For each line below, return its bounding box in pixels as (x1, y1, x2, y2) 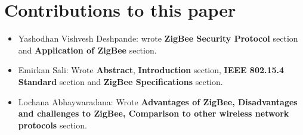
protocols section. (18, 118, 87, 131)
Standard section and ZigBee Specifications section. (18, 75, 223, 87)
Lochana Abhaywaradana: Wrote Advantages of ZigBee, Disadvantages (18, 95, 298, 108)
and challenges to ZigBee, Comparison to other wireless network (18, 107, 289, 120)
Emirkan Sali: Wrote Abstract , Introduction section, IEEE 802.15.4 (18, 64, 285, 76)
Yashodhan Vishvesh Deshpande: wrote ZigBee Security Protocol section (18, 32, 298, 45)
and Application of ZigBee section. (18, 43, 157, 56)
